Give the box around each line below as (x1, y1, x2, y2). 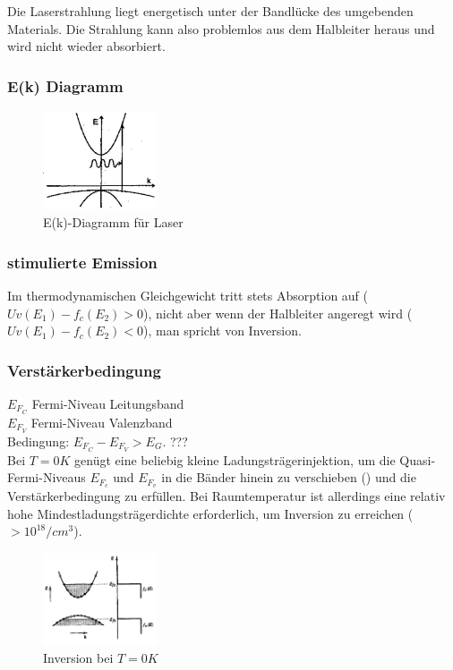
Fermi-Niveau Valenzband (30, 412, 173, 431)
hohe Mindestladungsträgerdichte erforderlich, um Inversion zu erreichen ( (7, 504, 414, 522)
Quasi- (399, 450, 436, 469)
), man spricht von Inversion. (143, 321, 302, 340)
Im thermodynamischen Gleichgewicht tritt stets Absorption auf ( (7, 285, 369, 304)
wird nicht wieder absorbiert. (7, 37, 166, 55)
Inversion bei (43, 648, 114, 666)
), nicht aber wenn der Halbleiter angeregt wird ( (143, 303, 413, 322)
